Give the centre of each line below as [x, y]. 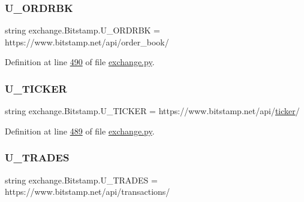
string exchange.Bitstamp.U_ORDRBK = [82, 30]
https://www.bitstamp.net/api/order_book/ [87, 42]
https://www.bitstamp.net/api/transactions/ [88, 192]
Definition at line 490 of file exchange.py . [80, 62]
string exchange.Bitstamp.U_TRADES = [81, 180]
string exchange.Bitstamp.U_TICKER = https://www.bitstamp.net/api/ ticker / [152, 111]
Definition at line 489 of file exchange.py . [80, 131]
